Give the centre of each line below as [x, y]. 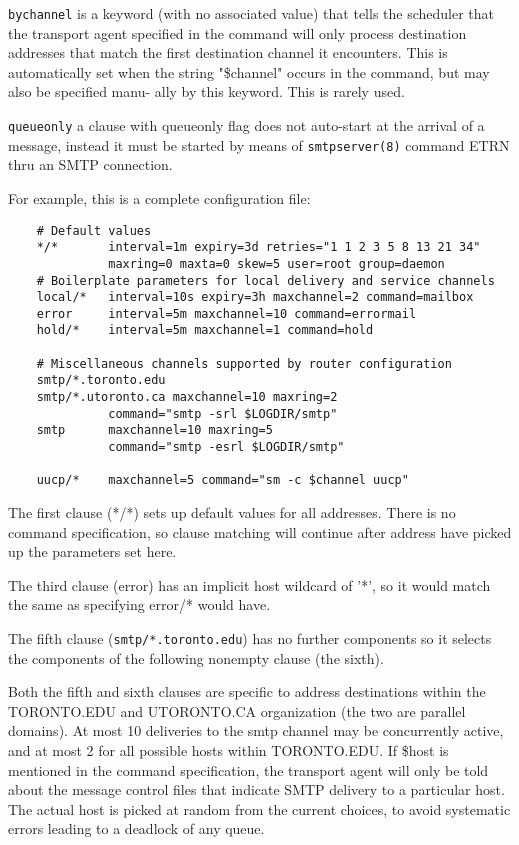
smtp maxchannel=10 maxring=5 [154, 430]
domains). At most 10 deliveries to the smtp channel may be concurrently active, [256, 730]
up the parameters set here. [92, 551]
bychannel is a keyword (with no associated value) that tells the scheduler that [251, 13]
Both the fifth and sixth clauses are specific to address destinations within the [247, 691]
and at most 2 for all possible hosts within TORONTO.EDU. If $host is [228, 750]
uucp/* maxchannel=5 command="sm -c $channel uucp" [222, 480]
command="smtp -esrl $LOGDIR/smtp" [226, 447]
